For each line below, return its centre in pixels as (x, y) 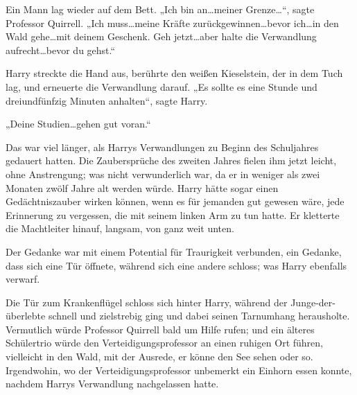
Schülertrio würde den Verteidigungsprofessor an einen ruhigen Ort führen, (164, 343)
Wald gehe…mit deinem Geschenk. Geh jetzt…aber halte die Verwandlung (161, 36)
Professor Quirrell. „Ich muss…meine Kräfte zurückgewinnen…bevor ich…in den (172, 23)
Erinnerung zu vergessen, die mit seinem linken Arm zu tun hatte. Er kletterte (173, 214)
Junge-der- (313, 302)
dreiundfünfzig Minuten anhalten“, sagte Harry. (107, 100)
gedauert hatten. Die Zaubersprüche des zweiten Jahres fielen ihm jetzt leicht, (171, 160)
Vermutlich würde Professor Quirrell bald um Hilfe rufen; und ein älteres (160, 329)
